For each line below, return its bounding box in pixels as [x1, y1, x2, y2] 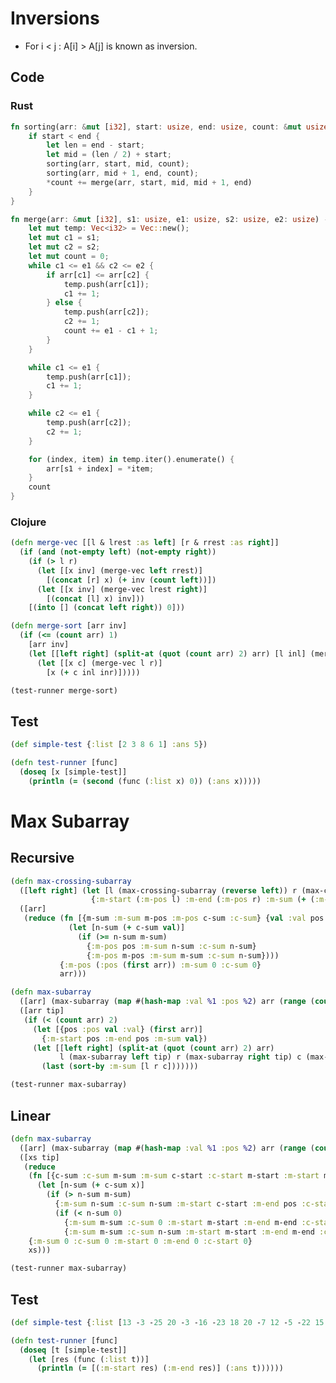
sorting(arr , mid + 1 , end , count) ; [46, 168, 199, 178]
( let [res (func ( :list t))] [28, 1354, 150, 1364]
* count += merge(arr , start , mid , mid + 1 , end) [46, 177, 253, 187]
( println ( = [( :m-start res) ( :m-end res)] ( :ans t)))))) [36, 1363, 284, 1374]
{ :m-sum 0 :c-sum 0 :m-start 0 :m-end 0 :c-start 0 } [28, 1236, 253, 1246]
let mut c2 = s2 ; [28, 242, 101, 252]
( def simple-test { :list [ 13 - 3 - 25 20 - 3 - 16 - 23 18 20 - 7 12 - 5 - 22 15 [10, 1317, 325, 1327]
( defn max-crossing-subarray [10, 876, 132, 886]
